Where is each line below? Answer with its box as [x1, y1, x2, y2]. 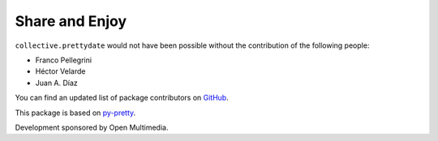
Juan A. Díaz [35, 78, 79, 88]
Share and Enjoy [15, 12, 127, 30]
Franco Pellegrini [35, 55, 92, 65]
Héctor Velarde [35, 66, 86, 76]
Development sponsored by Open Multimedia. [15, 122, 169, 132]
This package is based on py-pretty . [15, 108, 136, 117]
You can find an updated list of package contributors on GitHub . [15, 93, 229, 103]
